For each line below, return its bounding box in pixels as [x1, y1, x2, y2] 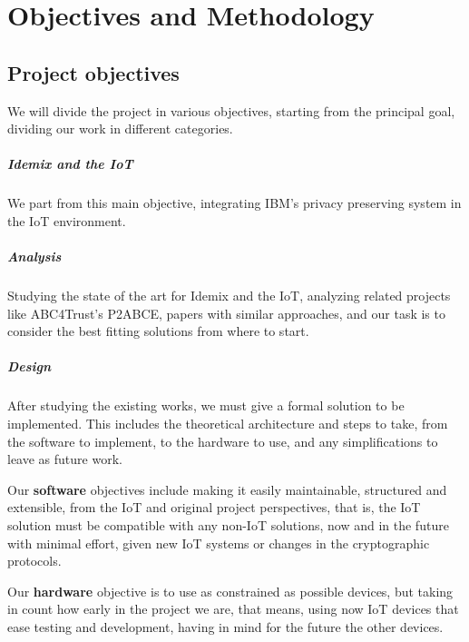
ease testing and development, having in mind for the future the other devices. [7, 617, 444, 636]
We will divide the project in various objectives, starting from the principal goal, [7, 101, 455, 120]
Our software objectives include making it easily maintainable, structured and [7, 479, 447, 499]
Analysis [7, 247, 62, 266]
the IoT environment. [7, 211, 126, 230]
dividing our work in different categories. [7, 119, 233, 138]
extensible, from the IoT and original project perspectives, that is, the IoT [7, 498, 421, 517]
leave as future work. [7, 449, 122, 469]
